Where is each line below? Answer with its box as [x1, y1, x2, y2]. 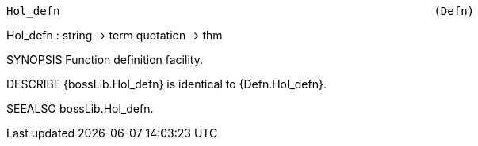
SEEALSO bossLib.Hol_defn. [6, 102, 154, 115]
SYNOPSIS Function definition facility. [6, 53, 203, 66]
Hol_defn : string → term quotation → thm [6, 28, 223, 42]
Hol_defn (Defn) [6, 5, 475, 17]
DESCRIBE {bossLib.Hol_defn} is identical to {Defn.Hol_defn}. [6, 77, 327, 91]
